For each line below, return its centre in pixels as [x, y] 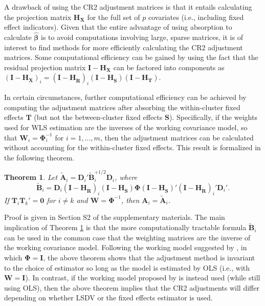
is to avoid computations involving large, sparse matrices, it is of [142, 37]
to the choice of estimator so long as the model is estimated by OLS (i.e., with [127, 267]
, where [126, 177]
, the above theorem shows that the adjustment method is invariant [149, 258]
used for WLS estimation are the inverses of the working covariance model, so [126, 127]
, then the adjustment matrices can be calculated [177, 137]
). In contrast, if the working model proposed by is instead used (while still [143, 278]
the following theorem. [39, 157]
